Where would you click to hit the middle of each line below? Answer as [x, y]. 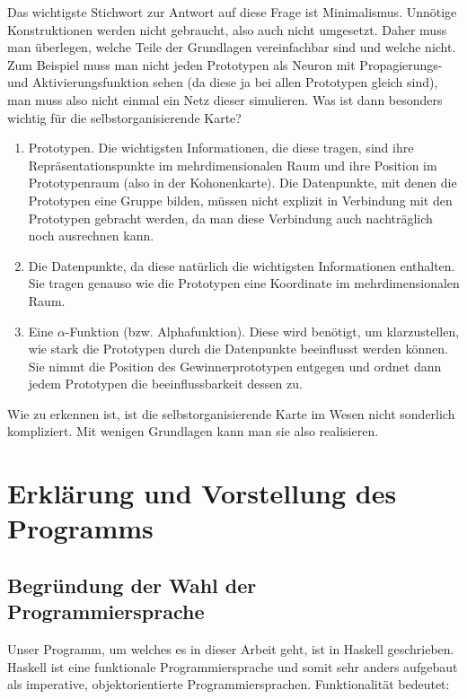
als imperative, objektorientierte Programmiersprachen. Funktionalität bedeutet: [229, 684]
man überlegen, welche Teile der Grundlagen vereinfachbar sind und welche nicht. [232, 47]
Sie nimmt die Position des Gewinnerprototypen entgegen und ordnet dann [235, 366]
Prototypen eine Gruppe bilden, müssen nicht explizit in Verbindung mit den [240, 200]
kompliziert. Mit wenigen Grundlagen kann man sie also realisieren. [193, 431]
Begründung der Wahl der [132, 585]
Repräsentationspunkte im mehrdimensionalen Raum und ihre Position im [233, 165]
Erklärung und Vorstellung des [202, 493]
